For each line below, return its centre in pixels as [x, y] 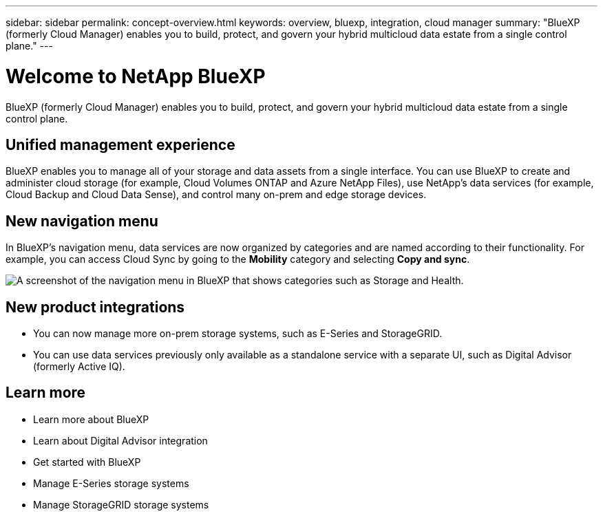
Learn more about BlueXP [91, 419]
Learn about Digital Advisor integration [120, 440]
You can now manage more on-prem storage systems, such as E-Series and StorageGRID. [238, 334]
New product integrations [95, 307]
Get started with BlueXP [87, 462]
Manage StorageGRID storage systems [121, 504]
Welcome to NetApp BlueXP [136, 76]
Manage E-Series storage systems [111, 483]
